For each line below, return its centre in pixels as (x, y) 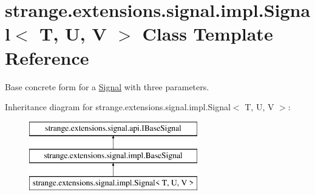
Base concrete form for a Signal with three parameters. (107, 86)
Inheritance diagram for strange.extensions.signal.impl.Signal (118, 107)
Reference (47, 57)
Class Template (208, 34)
